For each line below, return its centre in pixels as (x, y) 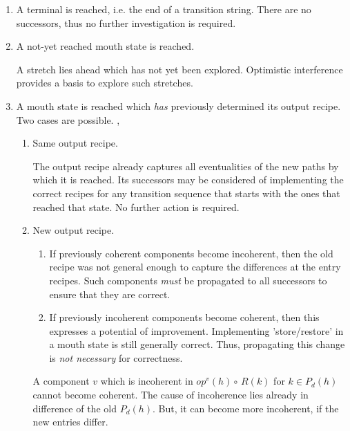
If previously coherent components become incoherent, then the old (191, 253)
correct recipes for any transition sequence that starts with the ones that (186, 193)
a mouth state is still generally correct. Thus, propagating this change (197, 344)
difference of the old (75, 408)
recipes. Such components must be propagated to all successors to (188, 280)
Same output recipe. (75, 143)
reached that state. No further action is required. (136, 207)
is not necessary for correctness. (116, 357)
